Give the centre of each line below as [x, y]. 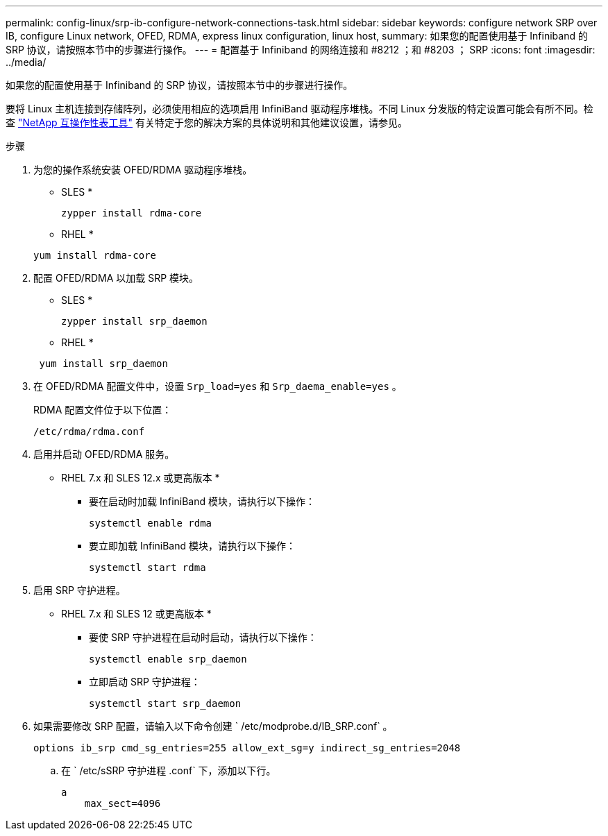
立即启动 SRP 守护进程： [145, 682]
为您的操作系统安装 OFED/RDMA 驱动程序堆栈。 [143, 170]
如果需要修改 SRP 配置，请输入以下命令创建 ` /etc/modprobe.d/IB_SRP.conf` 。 [213, 726]
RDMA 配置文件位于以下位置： [103, 410]
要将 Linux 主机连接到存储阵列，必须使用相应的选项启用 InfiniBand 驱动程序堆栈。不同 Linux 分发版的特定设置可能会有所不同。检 [299, 109]
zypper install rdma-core [132, 213]
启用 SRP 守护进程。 [79, 590]
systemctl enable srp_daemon [168, 659]
